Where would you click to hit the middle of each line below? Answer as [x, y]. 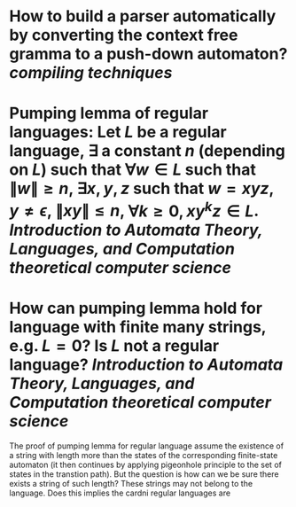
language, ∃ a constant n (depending [148, 151]
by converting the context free [124, 35]
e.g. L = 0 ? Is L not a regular [114, 345]
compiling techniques [91, 73]
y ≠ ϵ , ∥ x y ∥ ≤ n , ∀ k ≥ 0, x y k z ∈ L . [134, 209]
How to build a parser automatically [143, 16]
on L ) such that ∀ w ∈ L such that [133, 170]
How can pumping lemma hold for [136, 308]
